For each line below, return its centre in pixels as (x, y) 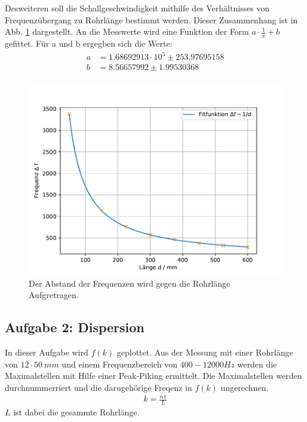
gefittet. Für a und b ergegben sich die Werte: (89, 43)
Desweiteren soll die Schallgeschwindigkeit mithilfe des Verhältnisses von (137, 8)
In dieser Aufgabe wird (47, 352)
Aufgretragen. (54, 295)
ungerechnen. (245, 387)
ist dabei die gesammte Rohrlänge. (76, 412)
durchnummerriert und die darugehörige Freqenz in (99, 387)
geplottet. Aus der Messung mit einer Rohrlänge (205, 352)
